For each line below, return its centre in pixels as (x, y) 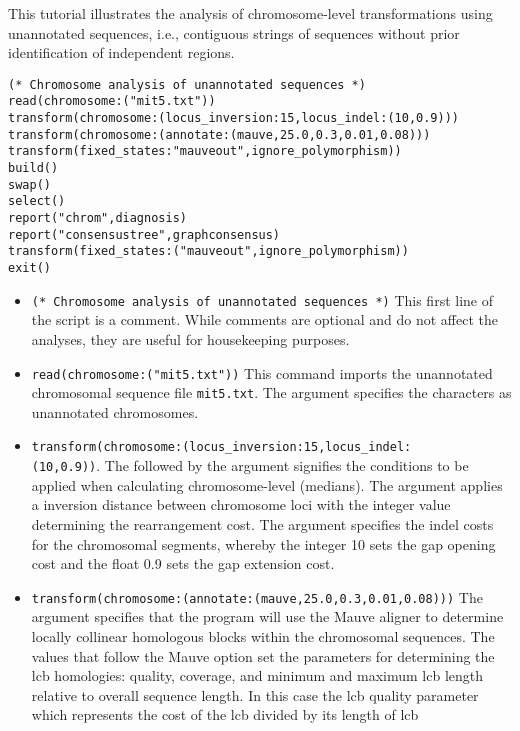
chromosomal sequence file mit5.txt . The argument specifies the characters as (271, 392)
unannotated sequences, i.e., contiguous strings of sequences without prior (234, 32)
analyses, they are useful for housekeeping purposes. (190, 338)
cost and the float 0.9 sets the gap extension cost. (183, 563)
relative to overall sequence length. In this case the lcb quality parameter (255, 694)
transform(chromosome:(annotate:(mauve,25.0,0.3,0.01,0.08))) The (257, 596)
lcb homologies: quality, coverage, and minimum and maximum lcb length (257, 675)
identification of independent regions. (121, 52)
